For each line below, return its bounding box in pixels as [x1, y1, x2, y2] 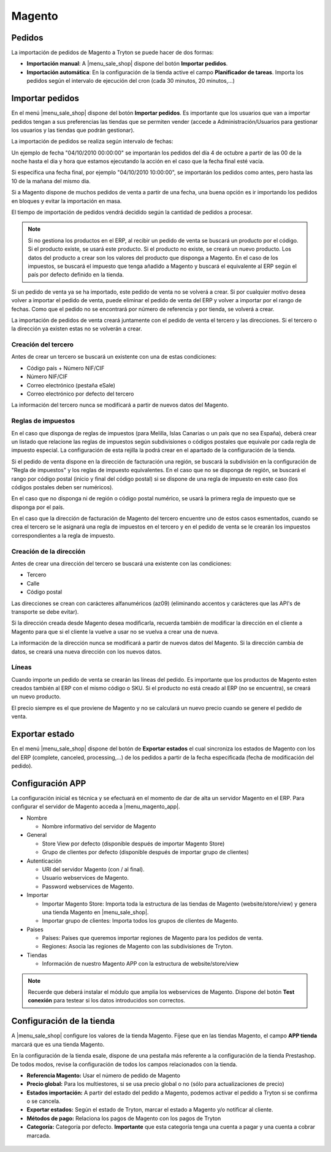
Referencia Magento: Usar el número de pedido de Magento [26, 1072, 181, 1079]
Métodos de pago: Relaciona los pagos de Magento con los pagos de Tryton [26, 1115, 221, 1122]
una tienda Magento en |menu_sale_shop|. [42, 908, 149, 916]
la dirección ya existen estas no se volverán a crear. [11, 325, 142, 332]
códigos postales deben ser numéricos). [11, 483, 113, 490]
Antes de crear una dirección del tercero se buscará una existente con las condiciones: [11, 560, 232, 567]
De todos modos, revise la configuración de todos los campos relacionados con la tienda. [11, 1061, 238, 1068]
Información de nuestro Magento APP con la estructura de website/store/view [42, 960, 239, 967]
